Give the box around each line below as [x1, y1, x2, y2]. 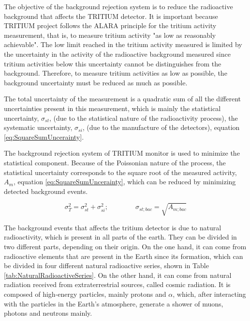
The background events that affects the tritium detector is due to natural [4, 222, 221, 232]
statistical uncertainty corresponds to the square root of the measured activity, [4, 167, 237, 177]
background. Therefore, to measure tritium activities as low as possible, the [4, 68, 227, 78]
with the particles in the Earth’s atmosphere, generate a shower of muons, [4, 298, 223, 308]
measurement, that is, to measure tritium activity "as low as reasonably [4, 30, 216, 40]
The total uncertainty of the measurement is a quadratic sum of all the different [4, 94, 241, 104]
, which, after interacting [173, 289, 246, 299]
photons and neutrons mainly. [4, 308, 92, 318]
